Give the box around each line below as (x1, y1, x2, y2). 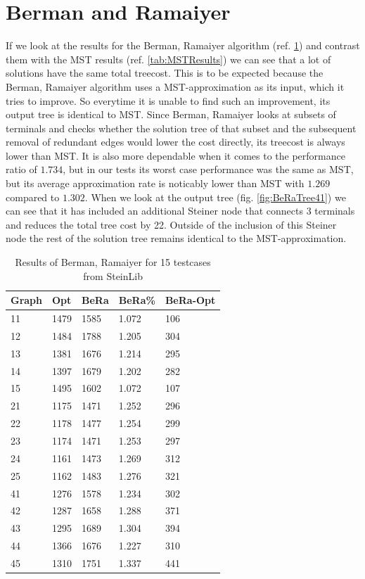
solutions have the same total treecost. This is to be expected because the (6, 65, 324, 80)
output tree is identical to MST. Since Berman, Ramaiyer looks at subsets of (6, 107, 336, 122)
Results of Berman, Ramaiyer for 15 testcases (15, 255, 211, 269)
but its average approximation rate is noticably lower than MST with (6, 176, 305, 191)
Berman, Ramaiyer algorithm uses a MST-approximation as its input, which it (6, 79, 345, 94)
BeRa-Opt (165, 293, 216, 307)
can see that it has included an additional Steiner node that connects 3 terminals (6, 203, 355, 218)
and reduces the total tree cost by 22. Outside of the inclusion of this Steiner (6, 217, 337, 231)
